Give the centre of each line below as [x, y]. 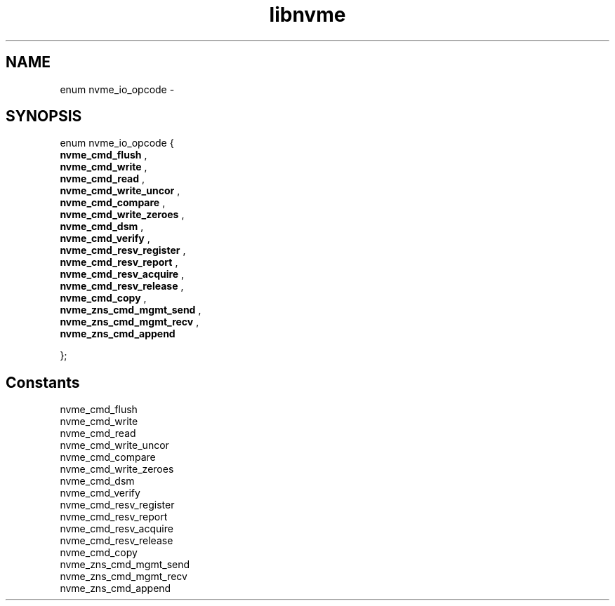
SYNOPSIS [44, 116]
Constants [43, 382]
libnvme [307, 15]
